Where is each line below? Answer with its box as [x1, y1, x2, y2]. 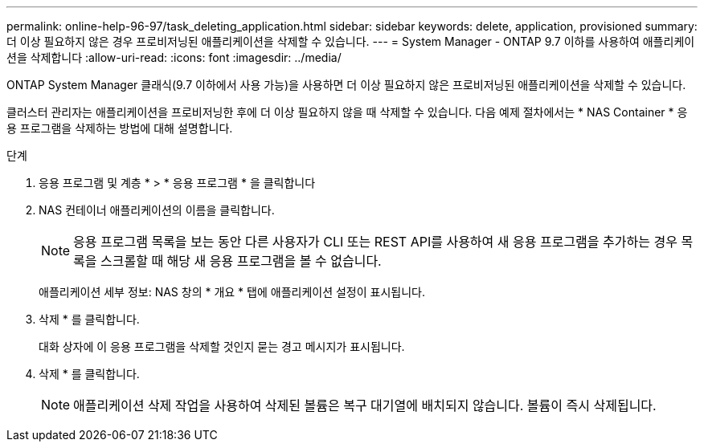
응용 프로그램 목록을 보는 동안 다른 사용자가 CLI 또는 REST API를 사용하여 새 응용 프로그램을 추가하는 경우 [73, 234, 677, 250]
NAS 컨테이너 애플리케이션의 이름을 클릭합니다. [39, 203, 275, 217]
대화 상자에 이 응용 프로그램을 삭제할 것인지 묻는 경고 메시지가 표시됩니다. [39, 340, 405, 353]
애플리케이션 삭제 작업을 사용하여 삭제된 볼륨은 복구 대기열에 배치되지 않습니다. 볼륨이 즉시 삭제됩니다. [73, 397, 657, 413]
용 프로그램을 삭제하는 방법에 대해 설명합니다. [6, 121, 233, 135]
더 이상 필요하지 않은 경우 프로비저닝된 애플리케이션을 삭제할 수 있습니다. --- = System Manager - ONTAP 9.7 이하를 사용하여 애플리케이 [6, 35, 695, 48]
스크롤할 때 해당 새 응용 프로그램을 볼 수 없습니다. [100, 253, 382, 269]
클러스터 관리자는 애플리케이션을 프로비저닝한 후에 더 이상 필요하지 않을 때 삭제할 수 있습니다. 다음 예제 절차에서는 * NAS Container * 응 [6, 105, 688, 119]
